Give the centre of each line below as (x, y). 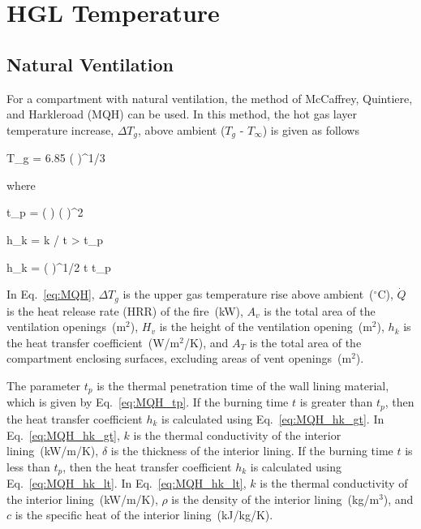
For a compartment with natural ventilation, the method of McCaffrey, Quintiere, (210, 98)
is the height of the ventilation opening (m (266, 327)
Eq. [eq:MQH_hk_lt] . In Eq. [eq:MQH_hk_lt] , (127, 483)
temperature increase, (60, 129)
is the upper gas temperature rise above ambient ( (248, 294)
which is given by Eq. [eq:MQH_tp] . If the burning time (148, 402)
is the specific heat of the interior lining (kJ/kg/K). (144, 515)
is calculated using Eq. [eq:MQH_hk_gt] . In (273, 418)
